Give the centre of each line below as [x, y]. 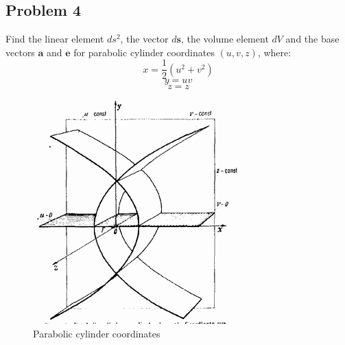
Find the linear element [55, 39]
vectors [20, 52]
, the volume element [225, 39]
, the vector [144, 39]
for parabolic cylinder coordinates [144, 52]
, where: [274, 52]
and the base [312, 39]
